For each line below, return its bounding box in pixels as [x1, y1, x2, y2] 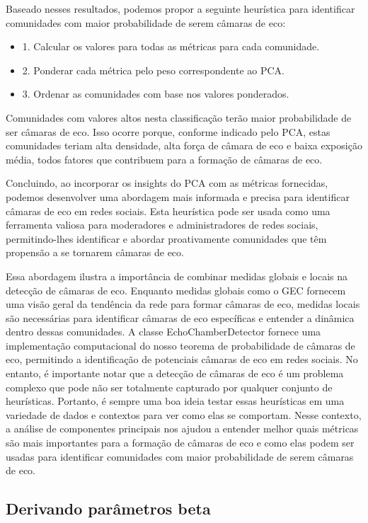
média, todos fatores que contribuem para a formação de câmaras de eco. [6, 151, 323, 166]
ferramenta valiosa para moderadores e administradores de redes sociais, [6, 217, 318, 232]
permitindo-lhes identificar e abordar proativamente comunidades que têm [6, 231, 327, 246]
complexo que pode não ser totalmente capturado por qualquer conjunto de [6, 379, 333, 394]
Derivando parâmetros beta [6, 498, 211, 519]
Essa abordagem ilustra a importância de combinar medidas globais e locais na [6, 268, 348, 283]
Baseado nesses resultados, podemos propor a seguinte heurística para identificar [6, 1, 355, 16]
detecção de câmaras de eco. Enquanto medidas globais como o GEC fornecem [6, 282, 346, 297]
